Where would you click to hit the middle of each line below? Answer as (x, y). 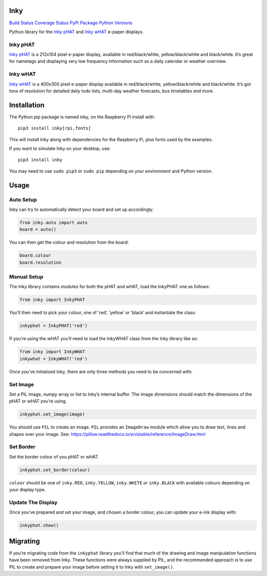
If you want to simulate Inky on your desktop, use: (60, 149)
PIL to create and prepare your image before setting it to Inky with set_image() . (92, 567)
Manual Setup (26, 277)
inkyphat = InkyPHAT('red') (53, 326)
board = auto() (38, 230)
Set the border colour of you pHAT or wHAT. (54, 457)
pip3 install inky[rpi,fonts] (55, 128)
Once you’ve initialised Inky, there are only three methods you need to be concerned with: (101, 371)
